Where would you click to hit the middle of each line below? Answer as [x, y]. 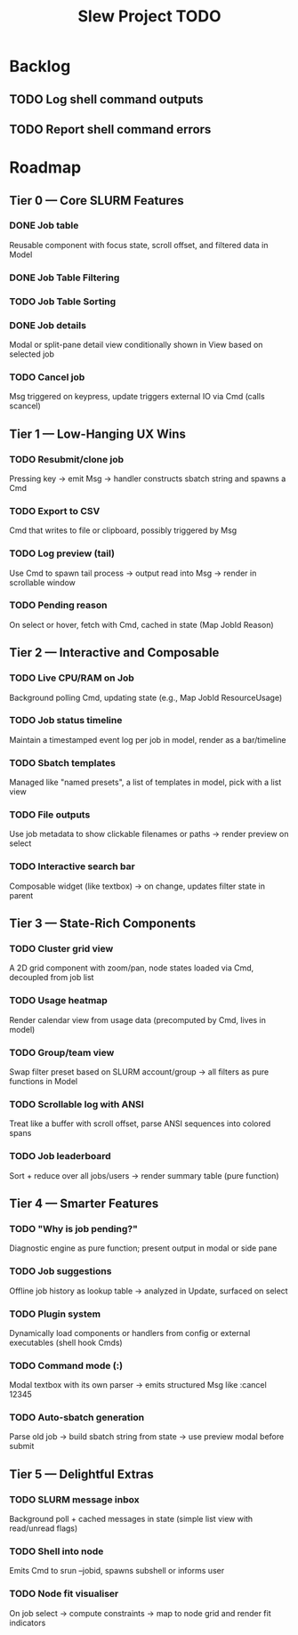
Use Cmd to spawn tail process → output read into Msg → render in [133, 573]
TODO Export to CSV [55, 511]
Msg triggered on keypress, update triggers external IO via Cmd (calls [137, 397]
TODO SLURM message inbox [74, 1499]
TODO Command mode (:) [66, 1365]
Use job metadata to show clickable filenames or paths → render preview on [149, 834]
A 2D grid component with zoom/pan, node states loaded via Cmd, [132, 968]
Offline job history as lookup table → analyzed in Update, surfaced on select [149, 1291]
